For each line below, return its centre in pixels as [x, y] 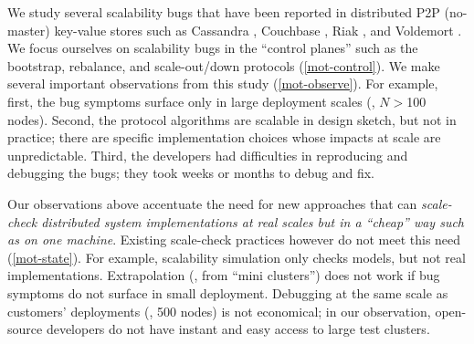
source [25, 329]
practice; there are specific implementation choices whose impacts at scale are [224, 137]
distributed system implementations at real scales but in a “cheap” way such [253, 221]
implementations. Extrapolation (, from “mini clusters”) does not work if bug [224, 275]
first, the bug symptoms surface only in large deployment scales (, [191, 101]
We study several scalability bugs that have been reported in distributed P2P [224, 12]
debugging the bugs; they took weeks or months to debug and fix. [191, 173]
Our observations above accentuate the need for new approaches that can [212, 203]
